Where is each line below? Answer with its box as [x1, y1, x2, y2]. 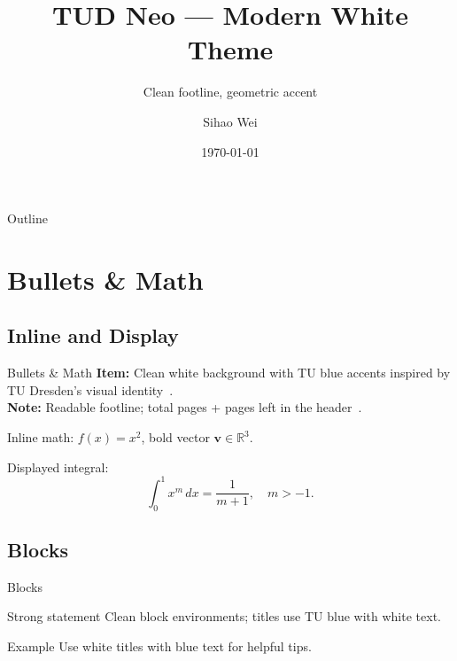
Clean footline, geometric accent [143, 82, 318, 101]
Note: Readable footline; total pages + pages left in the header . [7, 398, 362, 416]
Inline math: [7, 428, 74, 447]
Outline [7, 209, 48, 228]
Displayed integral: [7, 457, 109, 476]
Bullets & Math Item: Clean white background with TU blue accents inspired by [7, 363, 451, 382]
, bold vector [141, 428, 210, 447]
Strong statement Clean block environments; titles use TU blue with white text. [7, 607, 441, 626]
